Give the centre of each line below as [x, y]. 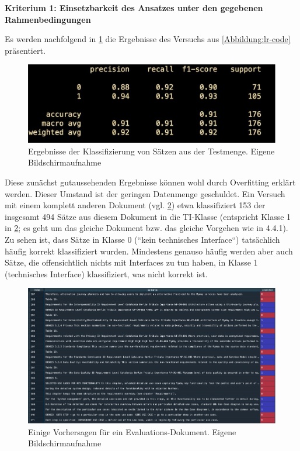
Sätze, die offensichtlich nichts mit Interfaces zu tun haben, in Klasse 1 [131, 262]
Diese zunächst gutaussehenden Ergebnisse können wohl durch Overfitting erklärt [150, 182]
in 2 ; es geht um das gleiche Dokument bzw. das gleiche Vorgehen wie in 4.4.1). [146, 228]
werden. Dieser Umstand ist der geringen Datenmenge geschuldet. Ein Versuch [145, 193]
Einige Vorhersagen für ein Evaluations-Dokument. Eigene [132, 431]
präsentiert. [25, 50]
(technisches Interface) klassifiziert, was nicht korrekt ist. [106, 273]
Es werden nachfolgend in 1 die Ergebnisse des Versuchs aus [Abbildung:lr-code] [148, 39]
